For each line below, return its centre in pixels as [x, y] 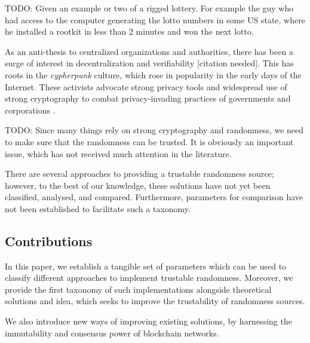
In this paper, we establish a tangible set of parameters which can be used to [146, 266]
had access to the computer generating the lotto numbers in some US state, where [155, 19]
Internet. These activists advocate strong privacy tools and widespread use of [146, 86]
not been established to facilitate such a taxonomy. [98, 208]
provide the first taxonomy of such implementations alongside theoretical [138, 289]
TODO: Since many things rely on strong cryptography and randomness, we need [154, 130]
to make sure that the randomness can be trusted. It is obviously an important [149, 141]
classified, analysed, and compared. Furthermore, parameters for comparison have [154, 197]
